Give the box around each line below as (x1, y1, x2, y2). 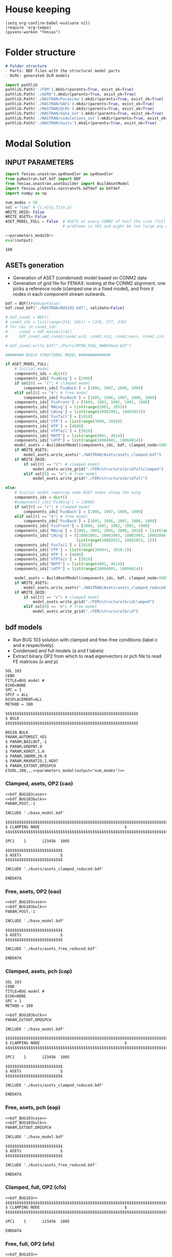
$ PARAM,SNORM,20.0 (5, 754, 47, 759)
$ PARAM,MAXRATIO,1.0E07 (5, 758, 58, 763)
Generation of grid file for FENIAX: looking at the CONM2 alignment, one (12, 280, 166, 286)
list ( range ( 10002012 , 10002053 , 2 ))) (76, 537, 157, 543)
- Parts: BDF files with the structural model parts (5, 68, 120, 73)
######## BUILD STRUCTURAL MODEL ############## (5, 352, 111, 357)
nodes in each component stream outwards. (12, 291, 106, 297)
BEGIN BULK (5, 729, 29, 735)
